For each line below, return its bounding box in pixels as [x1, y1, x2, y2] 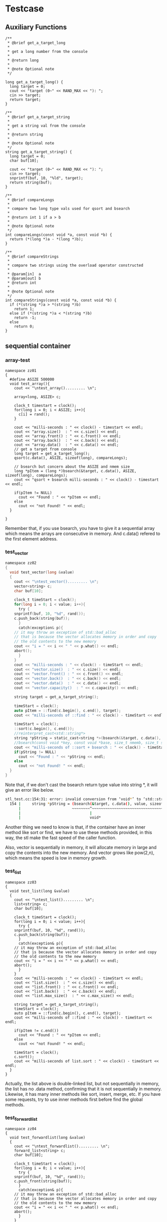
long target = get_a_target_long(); [14, 451, 90, 456]
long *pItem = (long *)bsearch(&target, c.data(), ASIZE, [14, 468, 137, 474]
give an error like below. [5, 787, 55, 793]
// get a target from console [14, 447, 77, 452]
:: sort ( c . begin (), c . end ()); [14, 726, 75, 731]
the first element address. [5, 535, 58, 541]
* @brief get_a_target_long [7, 40, 66, 45]
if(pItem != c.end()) [14, 1028, 59, 1033]
